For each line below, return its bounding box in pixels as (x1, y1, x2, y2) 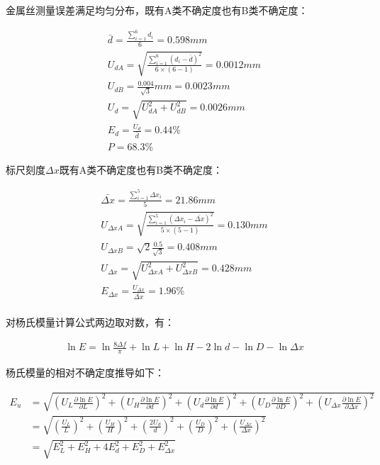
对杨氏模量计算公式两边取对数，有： (6, 315, 174, 330)
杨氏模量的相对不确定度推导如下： (6, 365, 164, 380)
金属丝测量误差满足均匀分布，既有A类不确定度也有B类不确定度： (6, 3, 308, 17)
